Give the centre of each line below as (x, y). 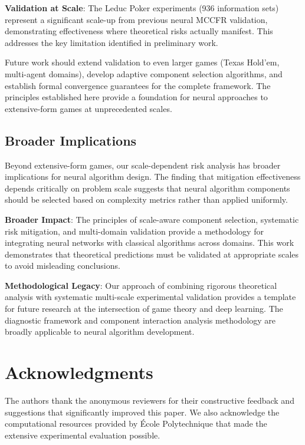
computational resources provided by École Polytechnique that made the (136, 423)
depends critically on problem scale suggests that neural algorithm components (147, 188)
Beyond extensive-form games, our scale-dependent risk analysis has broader (143, 165)
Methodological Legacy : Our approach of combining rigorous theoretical (141, 285)
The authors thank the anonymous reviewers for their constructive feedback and (150, 400)
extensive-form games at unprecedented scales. (88, 108)
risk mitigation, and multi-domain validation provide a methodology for (134, 231)
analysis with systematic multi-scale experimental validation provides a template (150, 297)
